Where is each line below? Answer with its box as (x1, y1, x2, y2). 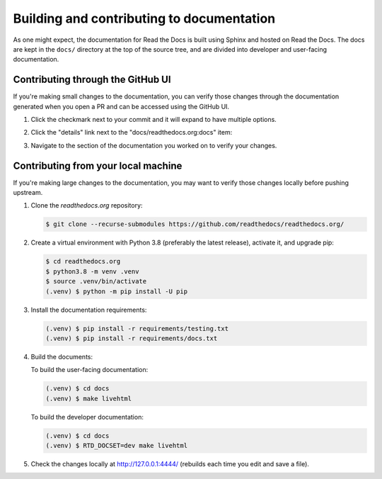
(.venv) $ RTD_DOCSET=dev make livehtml (45, 441, 187, 450)
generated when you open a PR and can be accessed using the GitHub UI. (13, 102, 230, 111)
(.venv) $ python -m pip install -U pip (45, 287, 187, 295)
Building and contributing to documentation (13, 11, 276, 26)
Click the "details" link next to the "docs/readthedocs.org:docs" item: (30, 128, 233, 137)
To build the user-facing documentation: (30, 366, 149, 374)
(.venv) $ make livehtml (45, 394, 132, 402)
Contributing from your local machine (13, 159, 183, 171)
